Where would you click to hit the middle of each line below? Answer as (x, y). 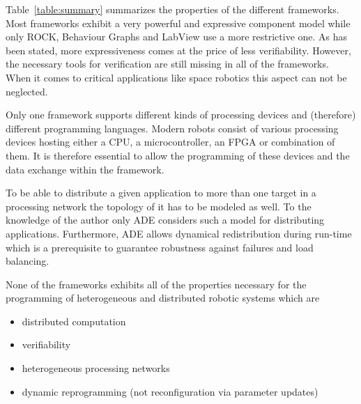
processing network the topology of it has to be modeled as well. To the (159, 206)
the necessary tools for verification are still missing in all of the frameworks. (167, 64)
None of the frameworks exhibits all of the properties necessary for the (156, 284)
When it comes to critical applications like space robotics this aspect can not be (176, 77)
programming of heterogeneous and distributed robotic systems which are (163, 298)
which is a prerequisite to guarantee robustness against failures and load (160, 247)
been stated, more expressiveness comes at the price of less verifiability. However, (178, 50)
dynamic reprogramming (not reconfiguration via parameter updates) (170, 391)
